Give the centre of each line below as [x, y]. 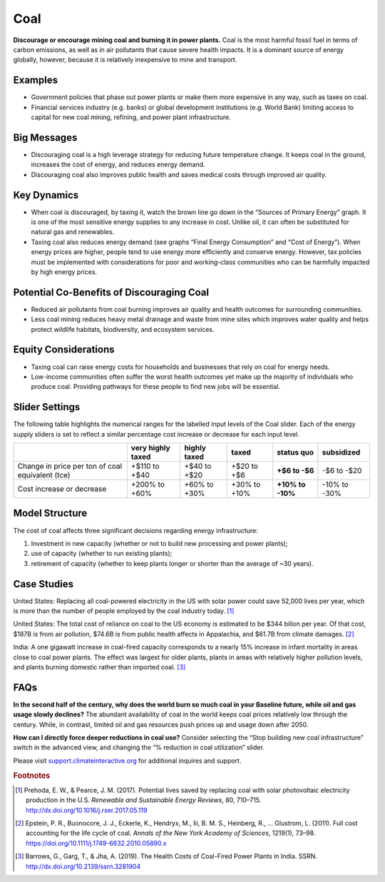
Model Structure [50, 513]
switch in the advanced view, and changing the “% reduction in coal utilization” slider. [139, 747]
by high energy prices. [64, 272]
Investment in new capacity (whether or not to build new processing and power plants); [159, 543]
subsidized [341, 452]
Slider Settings [47, 407]
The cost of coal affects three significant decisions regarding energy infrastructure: [135, 530]
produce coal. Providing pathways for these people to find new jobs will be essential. [156, 387]
